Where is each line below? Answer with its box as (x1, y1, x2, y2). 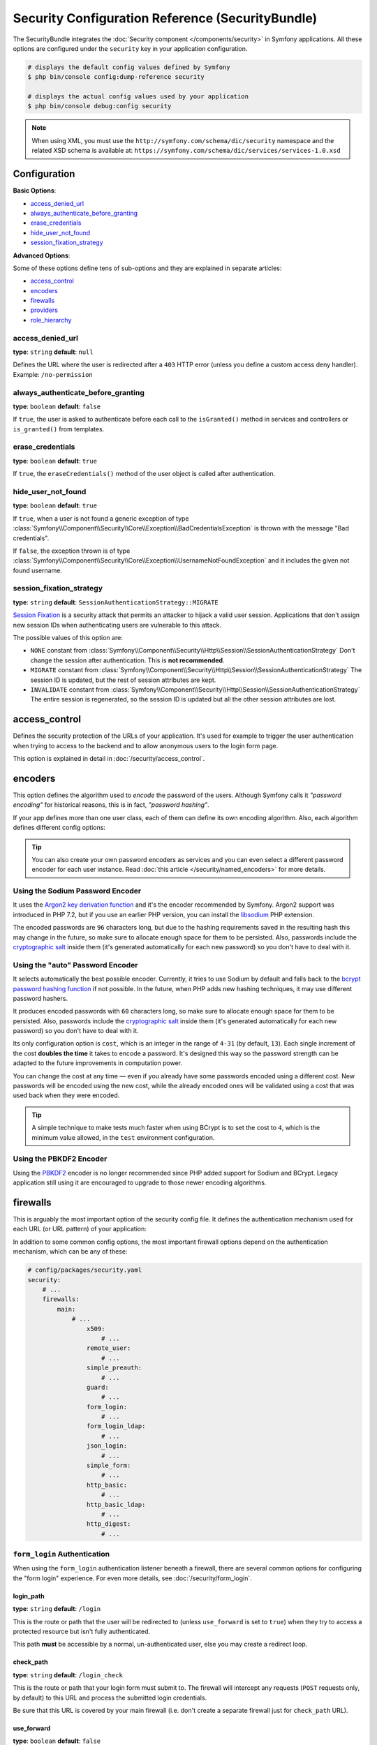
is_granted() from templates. (13, 424, 105, 433)
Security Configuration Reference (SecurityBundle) (13, 10, 318, 26)
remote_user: (86, 1344, 131, 1352)
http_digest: (86, 1520, 131, 1528)
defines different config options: (13, 824, 106, 832)
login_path (13, 1591, 45, 1600)
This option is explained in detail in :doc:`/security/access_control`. (13, 755, 205, 763)
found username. (13, 566, 63, 574)
